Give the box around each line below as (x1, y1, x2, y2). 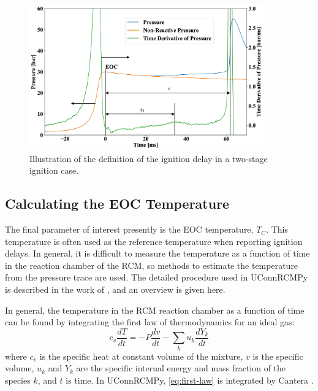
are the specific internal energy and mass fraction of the (76, 362, 286, 374)
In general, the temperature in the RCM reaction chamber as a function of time (5, 303, 305, 316)
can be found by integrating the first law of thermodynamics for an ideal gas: (5, 316, 295, 328)
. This (266, 223, 288, 236)
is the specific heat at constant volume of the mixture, (39, 349, 243, 362)
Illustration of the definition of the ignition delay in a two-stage (29, 152, 268, 165)
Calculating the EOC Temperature (5, 194, 230, 213)
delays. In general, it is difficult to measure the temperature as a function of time (5, 247, 310, 260)
